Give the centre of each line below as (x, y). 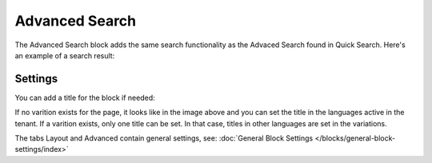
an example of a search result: (65, 55)
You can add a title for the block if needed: (85, 97)
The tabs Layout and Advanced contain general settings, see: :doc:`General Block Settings (164, 138)
